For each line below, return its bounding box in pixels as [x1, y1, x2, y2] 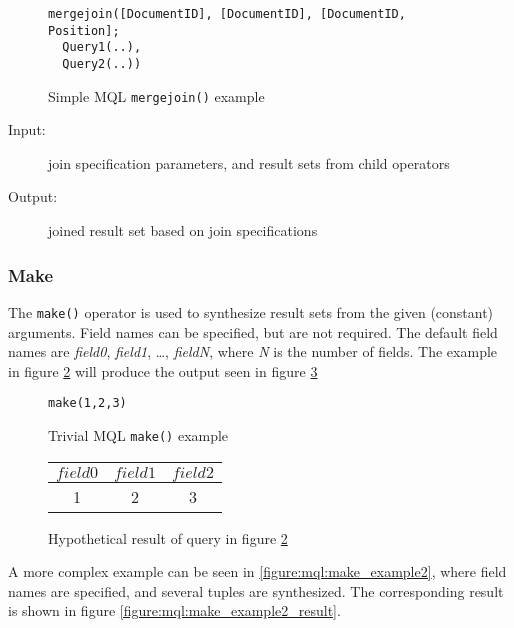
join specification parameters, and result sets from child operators [48, 152, 450, 173]
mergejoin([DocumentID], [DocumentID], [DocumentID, [48, 7, 406, 21]
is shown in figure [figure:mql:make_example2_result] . [8, 600, 341, 621]
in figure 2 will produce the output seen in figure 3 [8, 360, 318, 381]
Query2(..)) [62, 56, 142, 71]
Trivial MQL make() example [48, 424, 229, 445]
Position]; [48, 23, 120, 38]
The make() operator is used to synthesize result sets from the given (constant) [8, 301, 494, 322]
